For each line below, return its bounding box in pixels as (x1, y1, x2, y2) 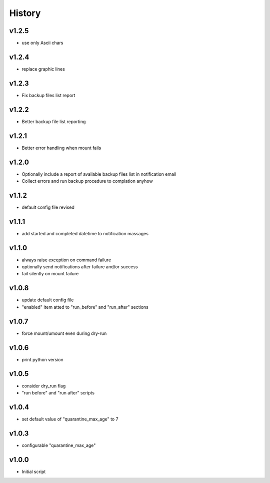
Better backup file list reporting (21, 118, 86, 125)
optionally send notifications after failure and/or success (21, 264, 138, 270)
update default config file (21, 297, 74, 303)
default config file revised (21, 204, 75, 210)
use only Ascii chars (21, 40, 63, 46)
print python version (21, 356, 63, 362)
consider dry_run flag (21, 383, 66, 389)
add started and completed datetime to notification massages (21, 230, 148, 236)
